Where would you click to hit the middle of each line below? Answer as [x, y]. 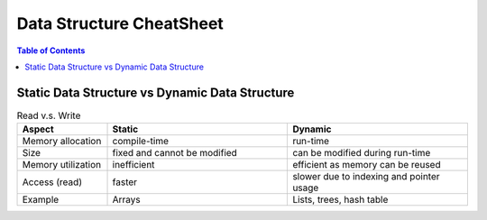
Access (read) [52, 182]
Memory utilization [62, 165]
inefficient [133, 165]
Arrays [127, 200]
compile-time [140, 142]
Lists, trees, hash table [340, 200]
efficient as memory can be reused [367, 165]
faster [125, 182]
